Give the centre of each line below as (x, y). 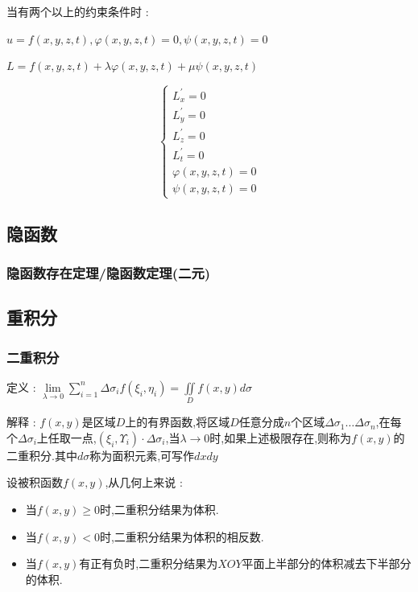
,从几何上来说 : (144, 482)
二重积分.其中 (42, 455)
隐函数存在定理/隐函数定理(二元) (109, 272)
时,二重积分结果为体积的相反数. (182, 536)
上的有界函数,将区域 (178, 422)
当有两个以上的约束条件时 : (78, 11)
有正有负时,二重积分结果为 (149, 563)
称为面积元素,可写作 (142, 455)
